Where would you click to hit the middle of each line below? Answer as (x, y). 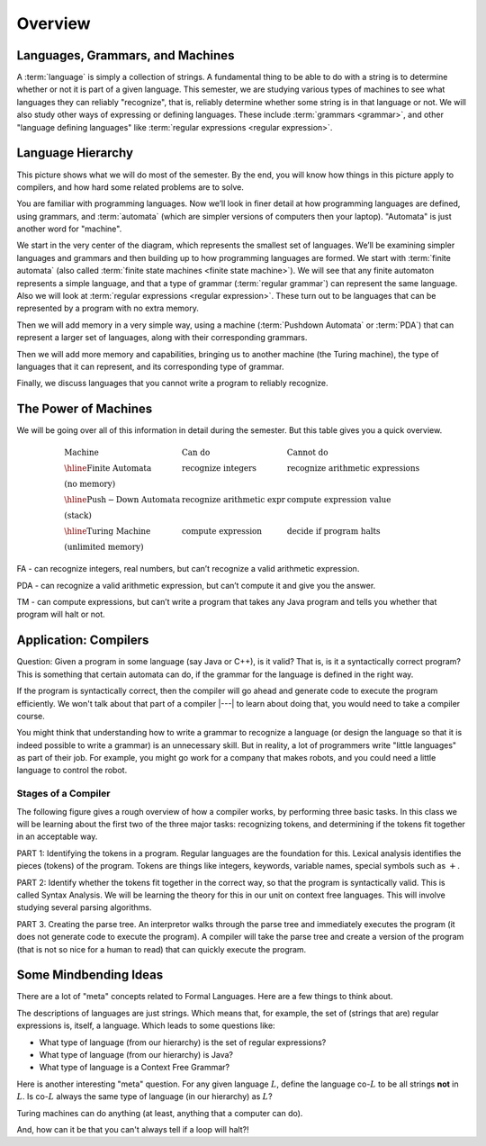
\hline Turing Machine (108, 532)
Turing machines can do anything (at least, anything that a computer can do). (160, 1113)
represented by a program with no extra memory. (108, 308)
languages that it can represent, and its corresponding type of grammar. (150, 366)
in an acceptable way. (57, 836)
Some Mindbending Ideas (90, 975)
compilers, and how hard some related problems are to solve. (130, 187)
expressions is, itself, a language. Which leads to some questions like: (146, 1025)
